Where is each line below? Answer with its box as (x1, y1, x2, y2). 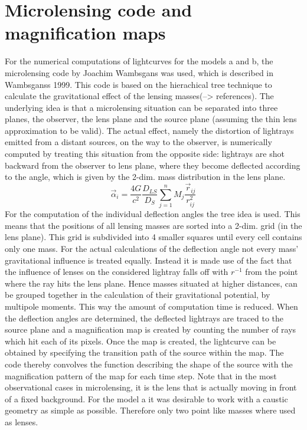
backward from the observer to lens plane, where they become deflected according (5, 159, 301, 171)
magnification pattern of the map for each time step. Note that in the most (5, 369, 277, 382)
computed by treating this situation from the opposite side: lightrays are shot (5, 147, 285, 160)
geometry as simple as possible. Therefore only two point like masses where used (5, 404, 296, 416)
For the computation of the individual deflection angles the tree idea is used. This (5, 208, 301, 220)
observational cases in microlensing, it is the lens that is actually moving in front (5, 381, 297, 393)
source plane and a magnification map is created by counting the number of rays (5, 323, 296, 336)
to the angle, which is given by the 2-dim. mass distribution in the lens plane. (5, 170, 286, 183)
